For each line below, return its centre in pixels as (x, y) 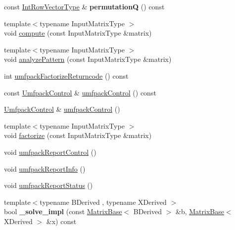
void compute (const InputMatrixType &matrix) (78, 33)
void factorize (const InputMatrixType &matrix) (78, 135)
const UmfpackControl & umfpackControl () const (80, 92)
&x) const (61, 221)
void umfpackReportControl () (50, 152)
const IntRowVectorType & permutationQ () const (84, 6)
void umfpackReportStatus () (48, 185)
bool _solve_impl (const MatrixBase (63, 211)
